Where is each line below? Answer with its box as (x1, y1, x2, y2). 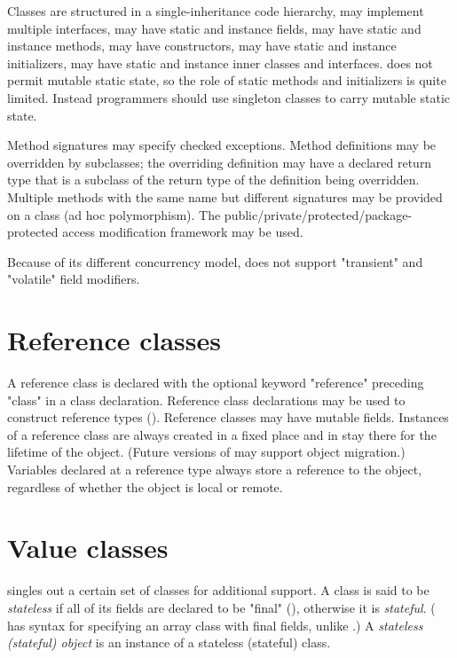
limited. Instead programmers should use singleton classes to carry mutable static (7, 88, 451, 106)
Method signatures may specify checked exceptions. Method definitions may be (7, 136, 437, 154)
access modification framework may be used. (62, 223, 303, 241)
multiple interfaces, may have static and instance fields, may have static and (7, 19, 422, 37)
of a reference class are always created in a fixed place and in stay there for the (7, 425, 437, 443)
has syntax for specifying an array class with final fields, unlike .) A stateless (7, 615, 423, 634)
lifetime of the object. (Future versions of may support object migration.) (7, 443, 406, 461)
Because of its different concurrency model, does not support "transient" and (7, 252, 423, 270)
